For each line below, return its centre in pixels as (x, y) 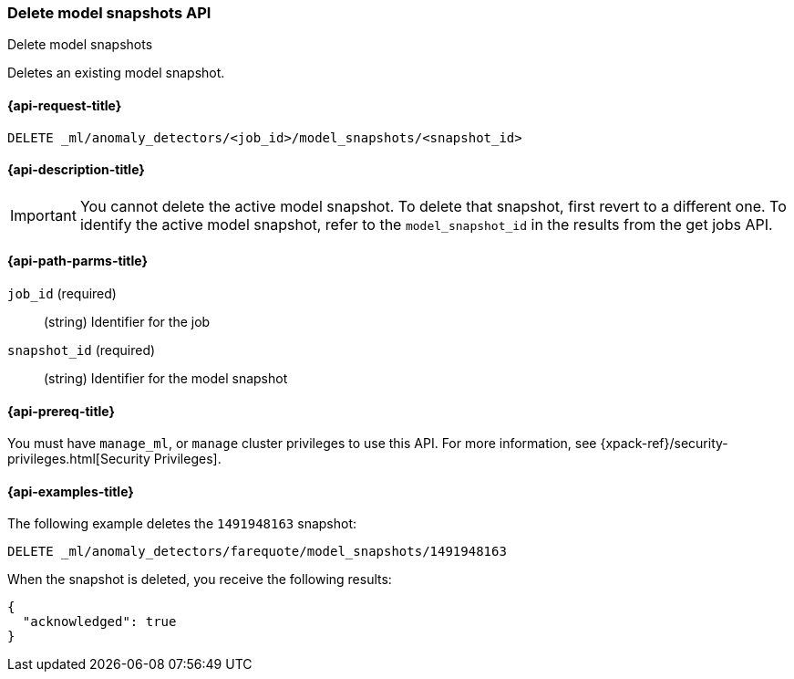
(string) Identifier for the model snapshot (166, 379)
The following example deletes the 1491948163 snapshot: (182, 524)
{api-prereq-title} (62, 411)
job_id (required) (62, 294)
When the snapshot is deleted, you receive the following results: (200, 580)
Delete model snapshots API (109, 13)
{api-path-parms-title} (78, 261)
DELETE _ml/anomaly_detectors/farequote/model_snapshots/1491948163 (257, 552)
